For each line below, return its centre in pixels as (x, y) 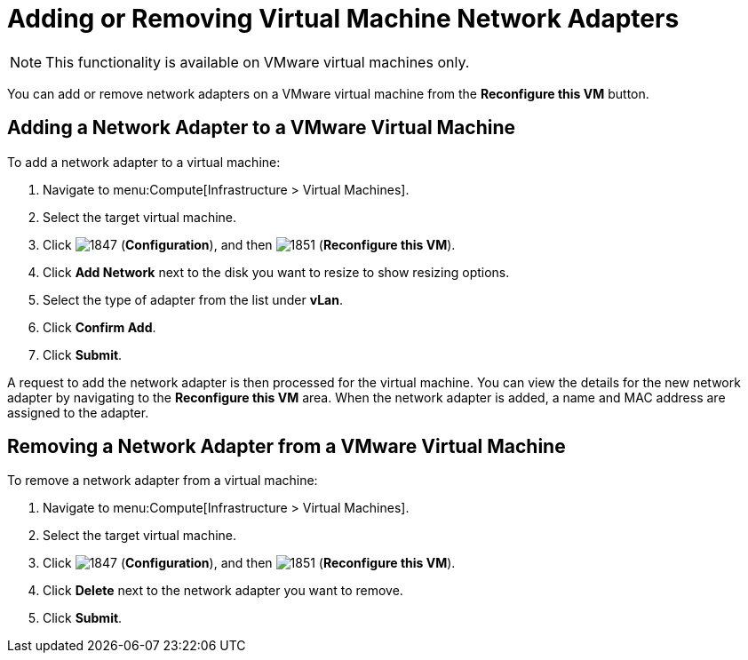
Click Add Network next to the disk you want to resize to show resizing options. (276, 272)
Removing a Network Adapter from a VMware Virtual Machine (286, 447)
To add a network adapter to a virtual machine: (144, 162)
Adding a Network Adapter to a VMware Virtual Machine (262, 128)
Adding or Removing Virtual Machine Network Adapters (343, 19)
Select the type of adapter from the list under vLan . (193, 299)
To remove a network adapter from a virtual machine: (163, 481)
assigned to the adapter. (78, 412)
